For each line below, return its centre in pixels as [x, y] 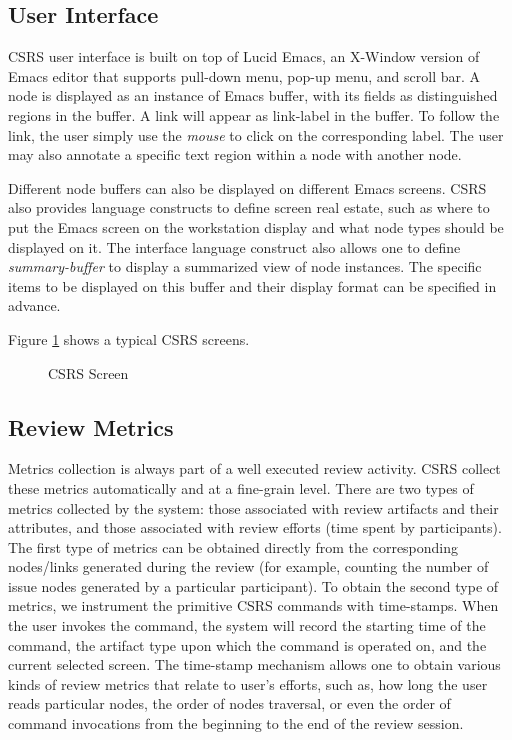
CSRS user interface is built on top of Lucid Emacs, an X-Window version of [244, 56]
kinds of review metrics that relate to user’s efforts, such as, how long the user [248, 683]
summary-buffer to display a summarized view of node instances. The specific [245, 266]
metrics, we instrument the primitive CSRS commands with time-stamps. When [253, 605]
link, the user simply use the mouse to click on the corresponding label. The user [256, 134]
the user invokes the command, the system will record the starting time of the [247, 625]
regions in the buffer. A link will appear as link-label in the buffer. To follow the [254, 114]
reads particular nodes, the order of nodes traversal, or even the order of [229, 703]
